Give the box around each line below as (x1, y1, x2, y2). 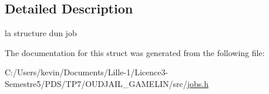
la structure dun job (5, 27, 77, 39)
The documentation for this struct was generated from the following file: (5, 46, 265, 58)
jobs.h (187, 77, 209, 89)
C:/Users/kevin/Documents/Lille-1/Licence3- (5, 66, 169, 78)
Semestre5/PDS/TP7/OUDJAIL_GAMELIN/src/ (5, 77, 187, 89)
